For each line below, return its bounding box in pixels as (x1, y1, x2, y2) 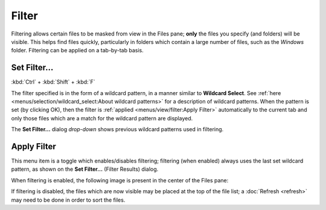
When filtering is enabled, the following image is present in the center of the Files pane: (11, 176, 229, 184)
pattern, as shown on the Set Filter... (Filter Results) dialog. (11, 165, 159, 173)
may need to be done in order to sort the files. (11, 196, 126, 203)
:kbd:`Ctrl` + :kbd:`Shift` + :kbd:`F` (11, 78, 95, 85)
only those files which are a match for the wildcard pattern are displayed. (11, 114, 193, 122)
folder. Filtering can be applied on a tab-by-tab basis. (11, 47, 144, 54)
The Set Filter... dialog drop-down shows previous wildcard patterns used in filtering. (11, 126, 224, 133)
